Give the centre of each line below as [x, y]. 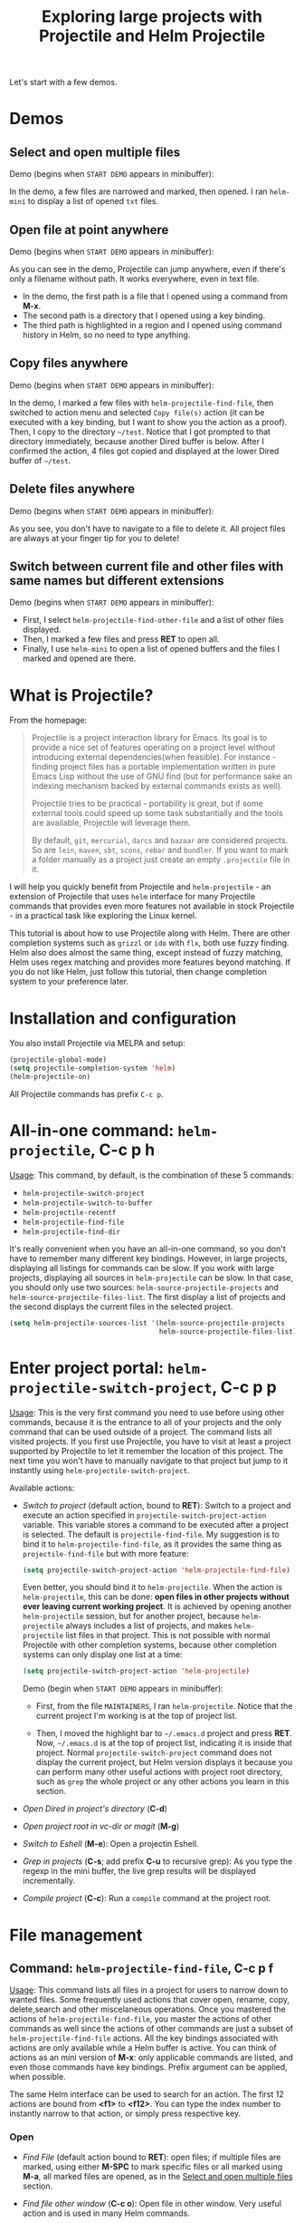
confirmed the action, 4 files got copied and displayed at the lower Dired [144, 451]
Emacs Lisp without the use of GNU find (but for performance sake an [161, 776]
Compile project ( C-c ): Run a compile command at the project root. [147, 1898]
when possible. [38, 2077]
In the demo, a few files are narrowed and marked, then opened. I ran [139, 191]
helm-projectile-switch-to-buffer [87, 1203]
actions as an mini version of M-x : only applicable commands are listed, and [152, 2058]
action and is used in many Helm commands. [106, 2213]
